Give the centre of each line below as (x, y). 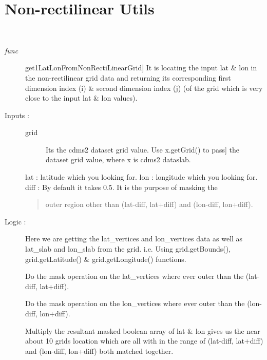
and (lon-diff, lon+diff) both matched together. (99, 350)
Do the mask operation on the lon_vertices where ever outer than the (135, 303)
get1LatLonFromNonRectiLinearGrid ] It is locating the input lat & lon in (141, 68)
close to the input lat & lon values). (81, 98)
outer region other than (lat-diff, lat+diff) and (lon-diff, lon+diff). (149, 204)
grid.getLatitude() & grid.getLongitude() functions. (106, 259)
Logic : (15, 221)
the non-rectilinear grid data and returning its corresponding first (128, 77)
